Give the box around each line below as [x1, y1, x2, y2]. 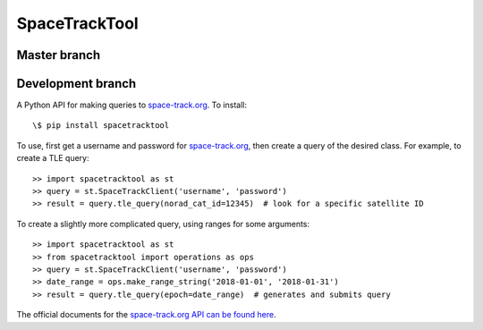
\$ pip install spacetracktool [32, 121, 170, 131]
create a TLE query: [16, 153, 89, 164]
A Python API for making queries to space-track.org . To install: [16, 99, 248, 111]
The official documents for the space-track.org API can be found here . [16, 309, 276, 320]
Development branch [16, 76, 137, 91]
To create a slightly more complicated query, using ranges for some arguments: [16, 218, 310, 229]
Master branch [16, 47, 101, 63]
